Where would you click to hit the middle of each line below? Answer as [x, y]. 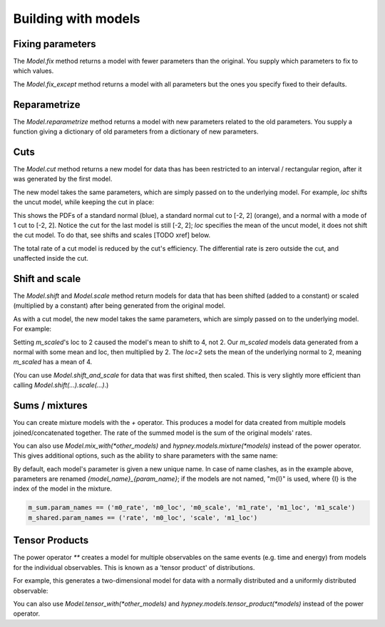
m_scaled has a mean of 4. [53, 362]
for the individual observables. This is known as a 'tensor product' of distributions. [134, 567]
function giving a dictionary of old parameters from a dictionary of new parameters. [136, 131]
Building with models [77, 19]
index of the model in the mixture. [63, 488]
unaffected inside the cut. [51, 259]
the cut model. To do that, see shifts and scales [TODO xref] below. [112, 235]
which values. [34, 71]
